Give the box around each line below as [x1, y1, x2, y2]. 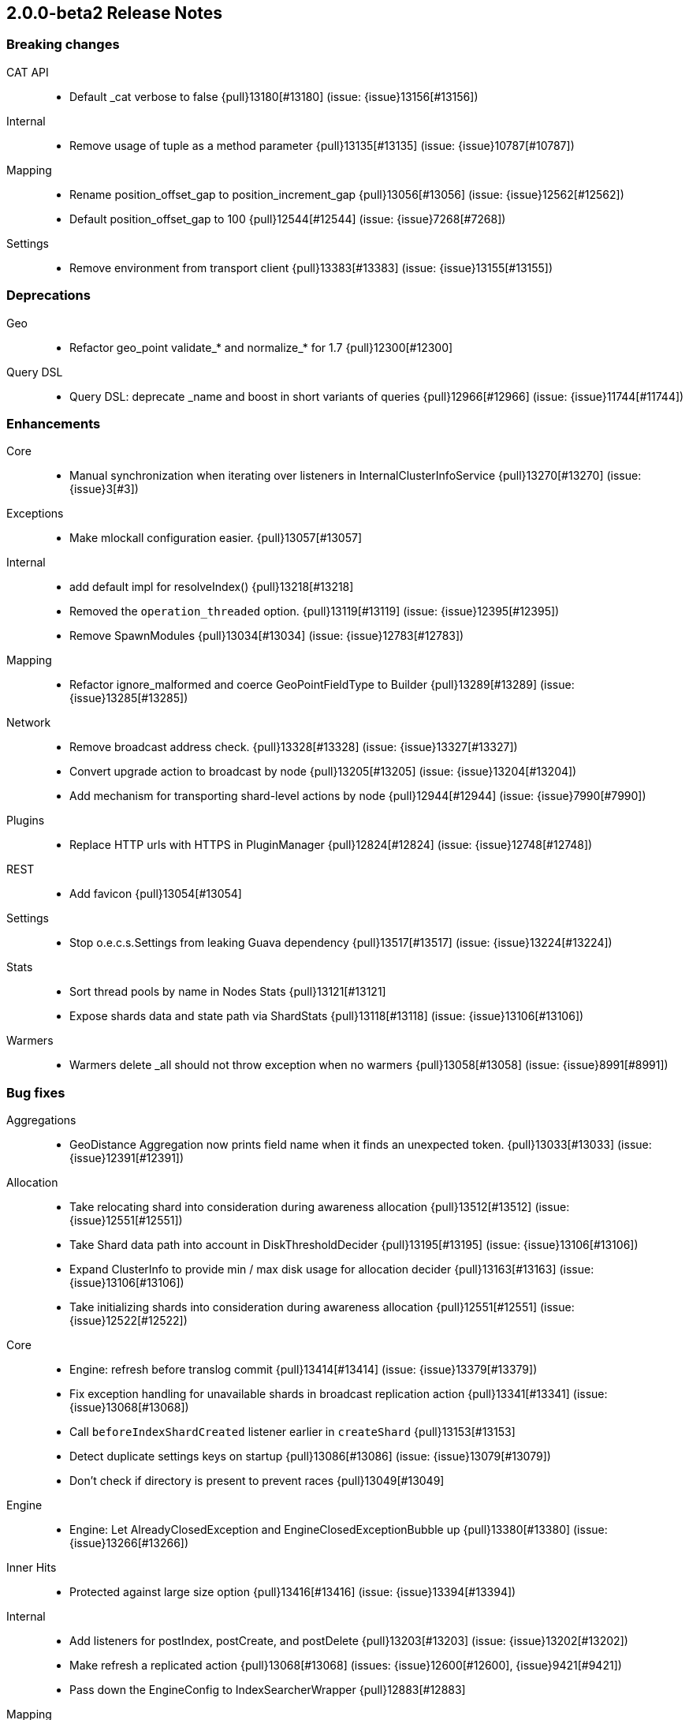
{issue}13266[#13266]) [69, 1536, 189, 1550]
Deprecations [6, 287, 91, 304]
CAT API [6, 65, 49, 79]
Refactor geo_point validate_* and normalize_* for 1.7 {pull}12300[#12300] [69, 340, 453, 354]
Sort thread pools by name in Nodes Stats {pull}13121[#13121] [69, 985, 386, 999]
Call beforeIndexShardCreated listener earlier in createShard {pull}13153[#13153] [69, 1425, 516, 1439]
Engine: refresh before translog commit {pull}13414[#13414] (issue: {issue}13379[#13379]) [69, 1363, 538, 1377]
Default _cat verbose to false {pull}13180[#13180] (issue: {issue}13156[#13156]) [69, 89, 479, 103]
